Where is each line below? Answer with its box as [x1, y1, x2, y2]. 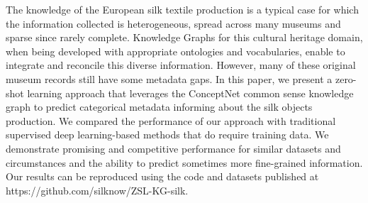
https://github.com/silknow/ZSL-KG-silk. [6, 182, 189, 197]
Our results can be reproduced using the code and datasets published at [6, 169, 319, 184]
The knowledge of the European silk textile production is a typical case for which [6, 2, 359, 16]
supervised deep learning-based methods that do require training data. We [6, 127, 329, 142]
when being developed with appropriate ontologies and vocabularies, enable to [6, 43, 345, 58]
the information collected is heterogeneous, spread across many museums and [6, 16, 341, 31]
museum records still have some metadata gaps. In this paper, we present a [6, 71, 333, 86]
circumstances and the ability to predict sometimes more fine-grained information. [6, 155, 363, 170]
